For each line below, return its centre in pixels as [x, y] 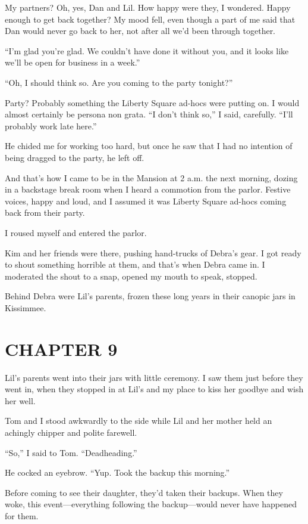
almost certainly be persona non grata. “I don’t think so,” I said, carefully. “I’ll [149, 114]
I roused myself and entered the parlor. [76, 232]
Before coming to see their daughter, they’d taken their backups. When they [144, 492]
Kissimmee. [26, 307]
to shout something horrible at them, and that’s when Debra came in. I [135, 264]
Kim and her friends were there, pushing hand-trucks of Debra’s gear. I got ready [153, 252]
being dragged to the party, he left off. [75, 157]
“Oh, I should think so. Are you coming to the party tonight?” [119, 82]
